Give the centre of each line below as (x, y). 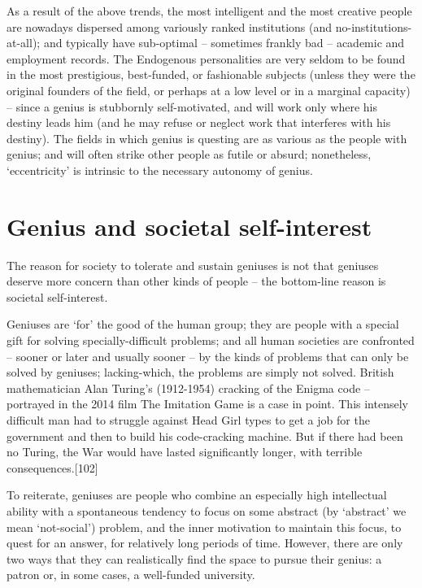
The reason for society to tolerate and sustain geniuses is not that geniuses (193, 265)
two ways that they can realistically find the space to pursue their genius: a (194, 558)
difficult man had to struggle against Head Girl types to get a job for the (188, 420)
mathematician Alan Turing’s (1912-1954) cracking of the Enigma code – (188, 388)
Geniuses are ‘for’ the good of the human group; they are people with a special (203, 324)
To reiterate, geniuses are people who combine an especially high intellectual (197, 495)
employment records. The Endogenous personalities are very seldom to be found (206, 58)
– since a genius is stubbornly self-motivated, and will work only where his (192, 106)
